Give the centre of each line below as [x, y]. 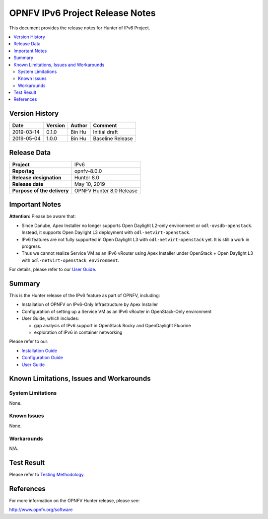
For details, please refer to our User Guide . [53, 269]
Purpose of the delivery [40, 190]
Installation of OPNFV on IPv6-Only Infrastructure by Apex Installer [90, 304]
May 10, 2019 [90, 184]
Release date [28, 184]
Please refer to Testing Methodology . [47, 474]
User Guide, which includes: [50, 318]
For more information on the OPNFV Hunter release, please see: [74, 500]
